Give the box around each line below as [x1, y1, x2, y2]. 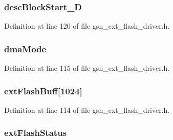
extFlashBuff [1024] [4, 84, 82, 97]
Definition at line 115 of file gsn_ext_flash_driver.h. [4, 63, 170, 73]
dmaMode [4, 42, 47, 55]
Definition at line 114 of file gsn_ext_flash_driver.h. [4, 104, 170, 115]
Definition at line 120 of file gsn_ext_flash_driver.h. [4, 21, 170, 31]
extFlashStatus [4, 126, 67, 139]
